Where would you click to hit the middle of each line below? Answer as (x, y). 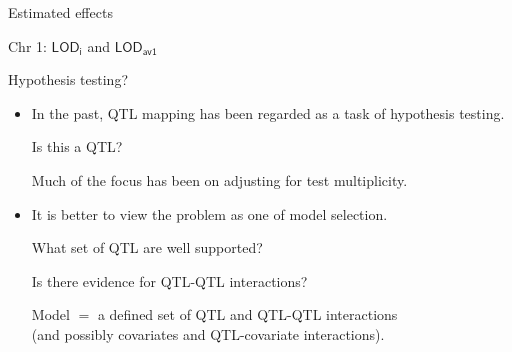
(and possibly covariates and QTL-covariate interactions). (208, 333)
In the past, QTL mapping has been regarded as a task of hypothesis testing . (268, 112)
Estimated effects (60, 12)
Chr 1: (27, 45)
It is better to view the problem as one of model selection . (209, 213)
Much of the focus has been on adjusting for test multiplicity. (219, 179)
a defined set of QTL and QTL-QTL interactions (247, 314)
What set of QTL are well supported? (147, 247)
